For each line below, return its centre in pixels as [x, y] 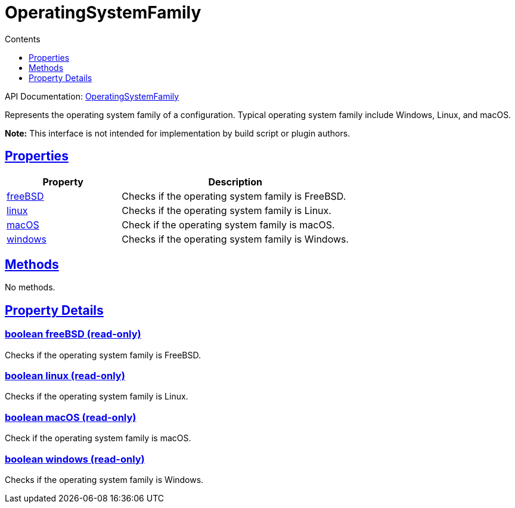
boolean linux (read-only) [65, 376]
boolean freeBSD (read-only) [73, 334]
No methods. [30, 287]
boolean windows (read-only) [75, 459]
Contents [23, 39]
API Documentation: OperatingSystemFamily [92, 96]
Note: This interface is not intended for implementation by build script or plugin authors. [178, 133]
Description [235, 182]
